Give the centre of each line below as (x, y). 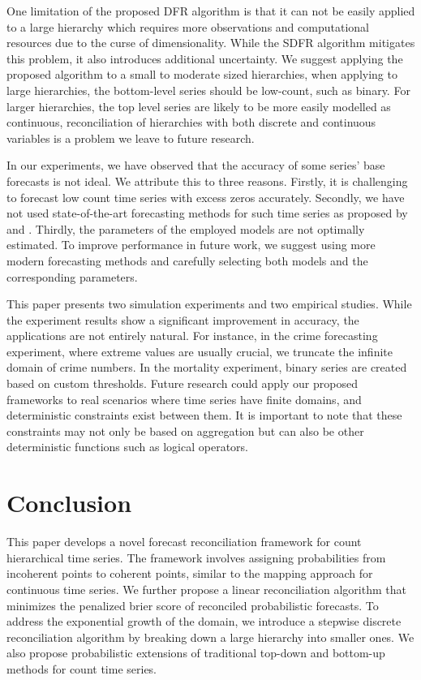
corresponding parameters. (72, 276)
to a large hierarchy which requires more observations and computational (188, 26)
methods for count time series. (82, 668)
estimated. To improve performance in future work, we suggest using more (191, 245)
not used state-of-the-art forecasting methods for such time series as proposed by (207, 213)
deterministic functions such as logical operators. (128, 447)
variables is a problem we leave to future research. (131, 138)
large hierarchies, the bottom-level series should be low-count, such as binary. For (208, 90)
